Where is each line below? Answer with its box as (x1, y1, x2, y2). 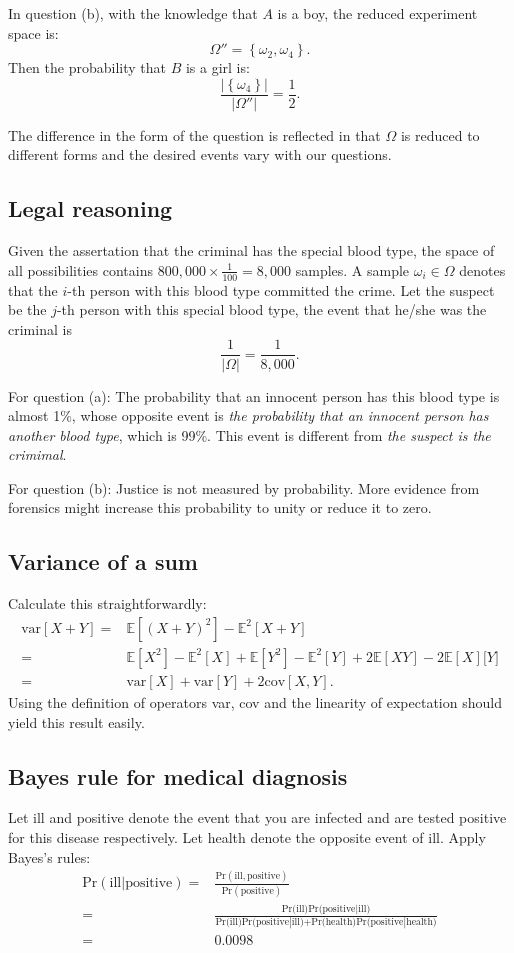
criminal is (8, 318, 72, 339)
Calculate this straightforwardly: (8, 593, 207, 614)
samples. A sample (295, 259, 410, 280)
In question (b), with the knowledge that (8, 3, 258, 23)
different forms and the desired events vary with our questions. (8, 144, 392, 165)
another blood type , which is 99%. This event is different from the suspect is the (8, 424, 491, 445)
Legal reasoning (8, 193, 173, 224)
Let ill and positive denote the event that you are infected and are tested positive (8, 807, 507, 828)
